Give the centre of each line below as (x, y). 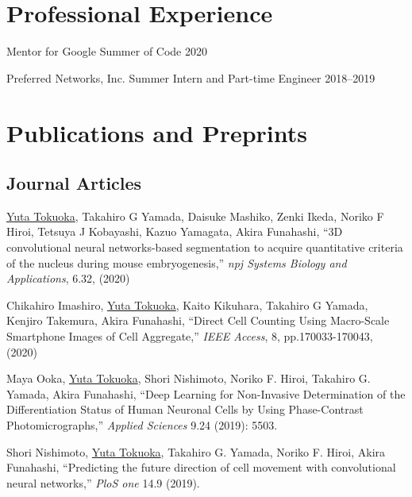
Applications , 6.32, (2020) (68, 278)
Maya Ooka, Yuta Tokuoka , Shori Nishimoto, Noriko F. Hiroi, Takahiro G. (189, 378)
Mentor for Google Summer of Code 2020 (107, 51)
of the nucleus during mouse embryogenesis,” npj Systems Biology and (177, 262)
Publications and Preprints (157, 132)
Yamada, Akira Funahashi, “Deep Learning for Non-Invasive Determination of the (206, 393)
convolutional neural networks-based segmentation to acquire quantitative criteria (205, 247)
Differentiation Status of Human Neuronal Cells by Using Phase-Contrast (185, 409)
